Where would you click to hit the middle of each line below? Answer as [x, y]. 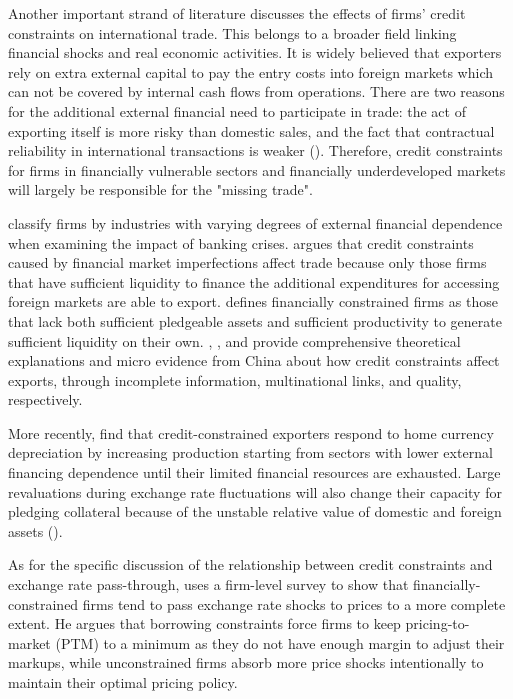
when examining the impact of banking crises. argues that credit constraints [241, 242]
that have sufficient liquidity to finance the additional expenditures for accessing [254, 281]
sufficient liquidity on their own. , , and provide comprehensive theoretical [234, 340]
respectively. [45, 399]
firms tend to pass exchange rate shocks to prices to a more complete [294, 603]
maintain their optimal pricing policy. [123, 682]
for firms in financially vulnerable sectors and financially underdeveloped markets [257, 169]
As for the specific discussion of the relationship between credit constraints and [250, 564]
